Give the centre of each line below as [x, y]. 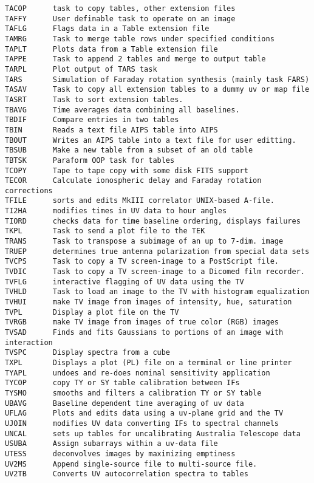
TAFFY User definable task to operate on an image [120, 19]
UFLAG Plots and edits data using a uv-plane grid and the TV [144, 413]
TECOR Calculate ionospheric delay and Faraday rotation [133, 181]
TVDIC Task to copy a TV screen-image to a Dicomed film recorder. [155, 272]
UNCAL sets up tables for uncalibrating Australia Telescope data [153, 433]
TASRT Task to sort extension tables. [94, 99]
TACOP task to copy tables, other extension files [120, 9]
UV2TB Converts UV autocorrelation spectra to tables [127, 474]
